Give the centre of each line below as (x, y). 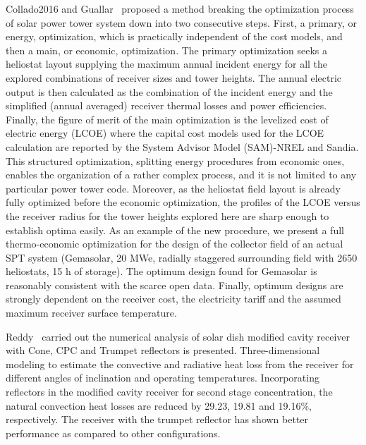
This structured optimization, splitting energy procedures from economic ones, (175, 160)
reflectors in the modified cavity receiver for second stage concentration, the (169, 392)
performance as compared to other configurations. (113, 433)
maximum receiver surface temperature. (91, 313)
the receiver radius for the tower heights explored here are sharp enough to (167, 215)
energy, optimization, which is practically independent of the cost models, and (174, 36)
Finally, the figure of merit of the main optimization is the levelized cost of (167, 119)
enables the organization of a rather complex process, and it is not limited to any (181, 175)
